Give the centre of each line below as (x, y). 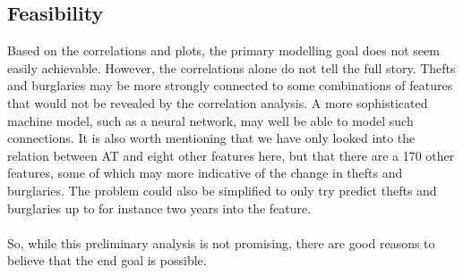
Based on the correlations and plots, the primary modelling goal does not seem (223, 50)
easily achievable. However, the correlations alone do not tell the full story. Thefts (231, 67)
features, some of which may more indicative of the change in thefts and (205, 173)
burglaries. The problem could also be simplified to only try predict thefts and (222, 190)
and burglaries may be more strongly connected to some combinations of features (230, 85)
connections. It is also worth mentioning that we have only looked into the (211, 138)
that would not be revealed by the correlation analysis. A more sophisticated (218, 102)
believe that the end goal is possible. (107, 260)
